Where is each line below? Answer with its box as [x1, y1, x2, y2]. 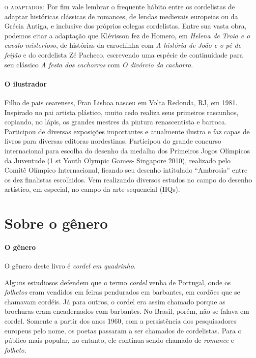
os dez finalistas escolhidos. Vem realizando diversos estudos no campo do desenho [4, 174, 252, 184]
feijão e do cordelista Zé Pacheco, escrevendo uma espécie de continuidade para [4, 49, 243, 60]
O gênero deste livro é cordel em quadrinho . [4, 261, 136, 271]
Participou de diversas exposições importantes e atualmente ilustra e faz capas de [4, 126, 250, 136]
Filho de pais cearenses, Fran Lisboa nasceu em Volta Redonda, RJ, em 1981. [4, 97, 238, 107]
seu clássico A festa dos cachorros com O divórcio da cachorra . [4, 59, 193, 69]
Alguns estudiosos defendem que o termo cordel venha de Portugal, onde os [4, 277, 231, 287]
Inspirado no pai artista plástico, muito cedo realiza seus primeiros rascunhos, [4, 107, 239, 117]
